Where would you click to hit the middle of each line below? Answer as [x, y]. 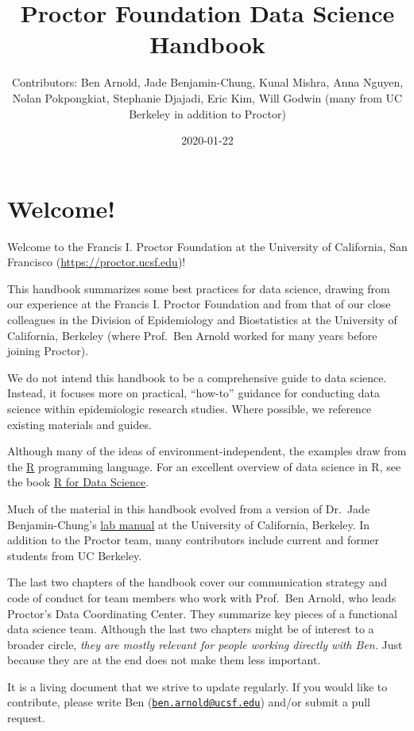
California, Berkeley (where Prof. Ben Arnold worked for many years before [192, 335]
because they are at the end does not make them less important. [164, 660]
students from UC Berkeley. [75, 555]
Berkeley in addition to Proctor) [207, 113]
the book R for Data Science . [78, 482]
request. [26, 718]
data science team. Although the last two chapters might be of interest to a [191, 629]
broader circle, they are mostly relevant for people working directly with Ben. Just [205, 644]
